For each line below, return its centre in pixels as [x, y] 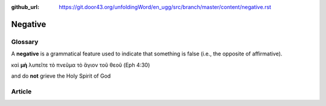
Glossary [25, 42]
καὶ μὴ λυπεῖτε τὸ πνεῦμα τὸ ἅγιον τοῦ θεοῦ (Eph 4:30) [81, 65]
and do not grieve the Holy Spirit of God [61, 76]
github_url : [25, 7]
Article [21, 92]
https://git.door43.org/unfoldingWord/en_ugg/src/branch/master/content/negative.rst [165, 7]
